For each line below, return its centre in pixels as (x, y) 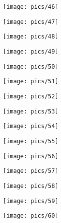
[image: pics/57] (31, 171)
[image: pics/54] (31, 126)
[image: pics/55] (31, 141)
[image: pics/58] (31, 186)
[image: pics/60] (31, 216)
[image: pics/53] (31, 111)
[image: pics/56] (31, 156)
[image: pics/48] (31, 37)
